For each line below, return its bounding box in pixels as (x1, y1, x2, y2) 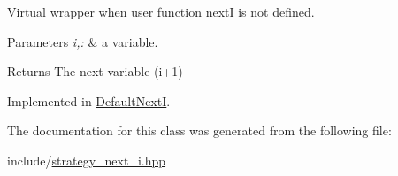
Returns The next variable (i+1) (7, 62, 183, 80)
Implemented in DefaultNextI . (7, 91, 171, 110)
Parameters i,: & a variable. (7, 32, 158, 50)
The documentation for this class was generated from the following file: (7, 121, 392, 140)
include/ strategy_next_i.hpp (7, 150, 166, 169)
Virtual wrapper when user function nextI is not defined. (7, 3, 315, 20)
